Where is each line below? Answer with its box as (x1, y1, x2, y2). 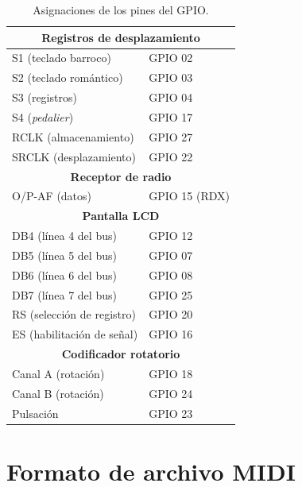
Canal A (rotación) (12, 365, 105, 381)
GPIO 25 (149, 286, 193, 303)
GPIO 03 (149, 69, 193, 86)
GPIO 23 (149, 404, 193, 421)
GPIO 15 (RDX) (149, 187, 230, 204)
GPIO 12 (149, 227, 193, 244)
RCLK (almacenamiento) (12, 128, 134, 145)
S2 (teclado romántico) (12, 69, 123, 86)
